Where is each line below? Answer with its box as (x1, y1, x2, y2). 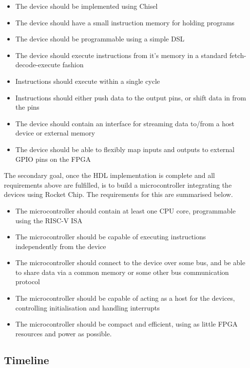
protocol (15, 276, 40, 287)
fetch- (229, 50, 247, 60)
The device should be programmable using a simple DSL (15, 34, 185, 44)
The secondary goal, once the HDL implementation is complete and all (4, 170, 215, 180)
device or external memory (15, 128, 95, 138)
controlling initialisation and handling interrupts (15, 302, 160, 312)
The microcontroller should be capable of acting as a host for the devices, (15, 293, 235, 303)
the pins (15, 102, 39, 112)
